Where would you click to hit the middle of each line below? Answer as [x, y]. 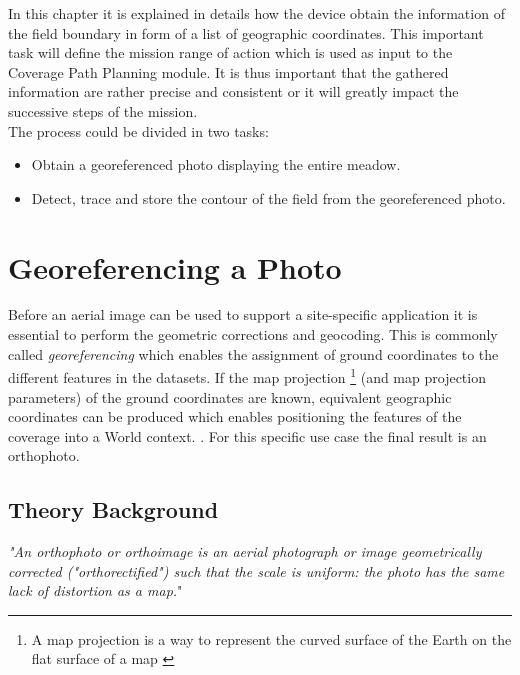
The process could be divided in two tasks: [138, 130]
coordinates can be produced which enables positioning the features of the [235, 416]
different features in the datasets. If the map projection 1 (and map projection [247, 375]
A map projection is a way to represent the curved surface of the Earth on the [271, 638]
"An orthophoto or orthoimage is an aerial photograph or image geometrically [245, 551]
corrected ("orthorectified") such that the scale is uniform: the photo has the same [256, 570]
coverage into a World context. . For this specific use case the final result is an [247, 435]
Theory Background [113, 509]
